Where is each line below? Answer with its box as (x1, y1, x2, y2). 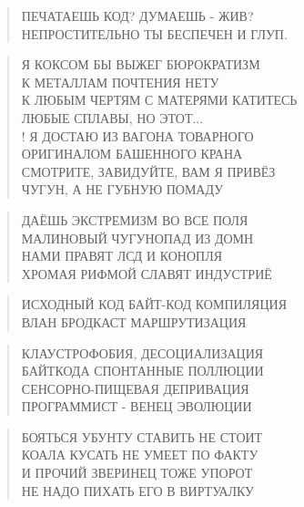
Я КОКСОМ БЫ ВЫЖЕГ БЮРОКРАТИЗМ (21, 55, 260, 74)
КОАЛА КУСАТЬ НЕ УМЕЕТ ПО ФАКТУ (21, 445, 258, 464)
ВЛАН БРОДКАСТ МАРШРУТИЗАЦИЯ (21, 312, 247, 331)
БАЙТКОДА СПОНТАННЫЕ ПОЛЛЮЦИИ (21, 361, 264, 380)
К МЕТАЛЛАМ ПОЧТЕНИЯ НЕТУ (21, 72, 219, 91)
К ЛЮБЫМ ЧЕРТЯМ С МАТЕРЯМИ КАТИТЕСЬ (21, 90, 298, 109)
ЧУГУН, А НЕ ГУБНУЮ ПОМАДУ (21, 180, 224, 199)
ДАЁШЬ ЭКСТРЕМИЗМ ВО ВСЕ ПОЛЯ (21, 210, 248, 229)
